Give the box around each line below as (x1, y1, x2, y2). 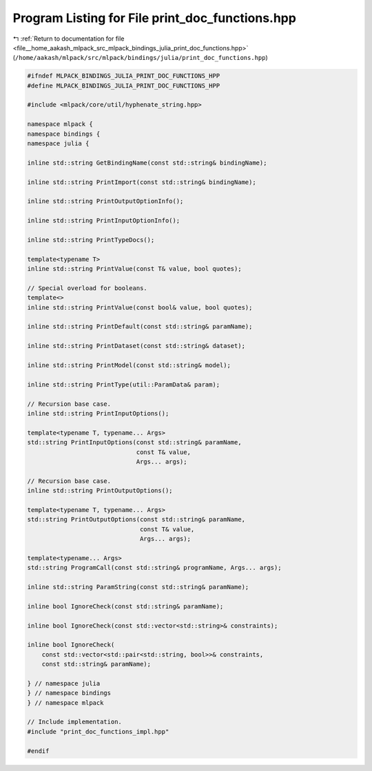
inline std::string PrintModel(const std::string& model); (27, 362, 231, 369)
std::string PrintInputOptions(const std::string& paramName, (27, 438, 242, 446)
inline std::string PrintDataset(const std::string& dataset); (27, 342, 246, 350)
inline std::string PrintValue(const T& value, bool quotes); (27, 265, 242, 273)
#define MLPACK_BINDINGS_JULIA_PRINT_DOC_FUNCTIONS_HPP (27, 81, 220, 90)
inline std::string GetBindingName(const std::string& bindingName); (27, 158, 267, 167)
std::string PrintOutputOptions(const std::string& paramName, (27, 515, 246, 524)
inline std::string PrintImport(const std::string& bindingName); (27, 178, 256, 186)
